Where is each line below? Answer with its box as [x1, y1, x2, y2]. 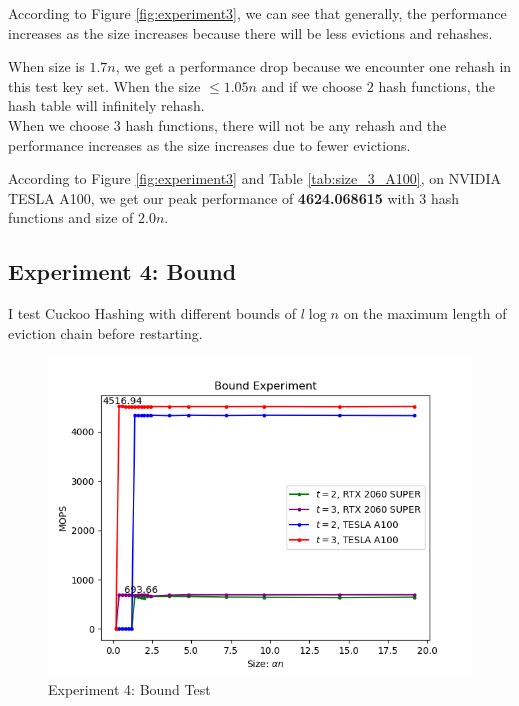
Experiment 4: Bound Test [48, 678, 211, 699]
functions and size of [8, 207, 134, 228]
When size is [8, 56, 85, 77]
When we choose [8, 114, 110, 135]
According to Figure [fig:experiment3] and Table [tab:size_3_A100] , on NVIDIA [8, 168, 501, 189]
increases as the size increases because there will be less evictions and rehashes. [8, 22, 493, 43]
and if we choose [261, 75, 363, 96]
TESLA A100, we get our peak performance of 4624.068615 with [8, 187, 415, 208]
